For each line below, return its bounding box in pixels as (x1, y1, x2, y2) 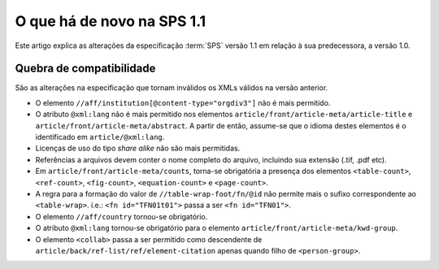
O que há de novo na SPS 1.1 (15, 12, 206, 30)
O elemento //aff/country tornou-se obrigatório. (35, 211, 208, 221)
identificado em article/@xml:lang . (35, 132, 165, 142)
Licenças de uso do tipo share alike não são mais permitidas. (35, 143, 241, 154)
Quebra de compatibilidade (15, 62, 156, 76)
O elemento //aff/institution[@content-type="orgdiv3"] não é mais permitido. (35, 98, 331, 107)
